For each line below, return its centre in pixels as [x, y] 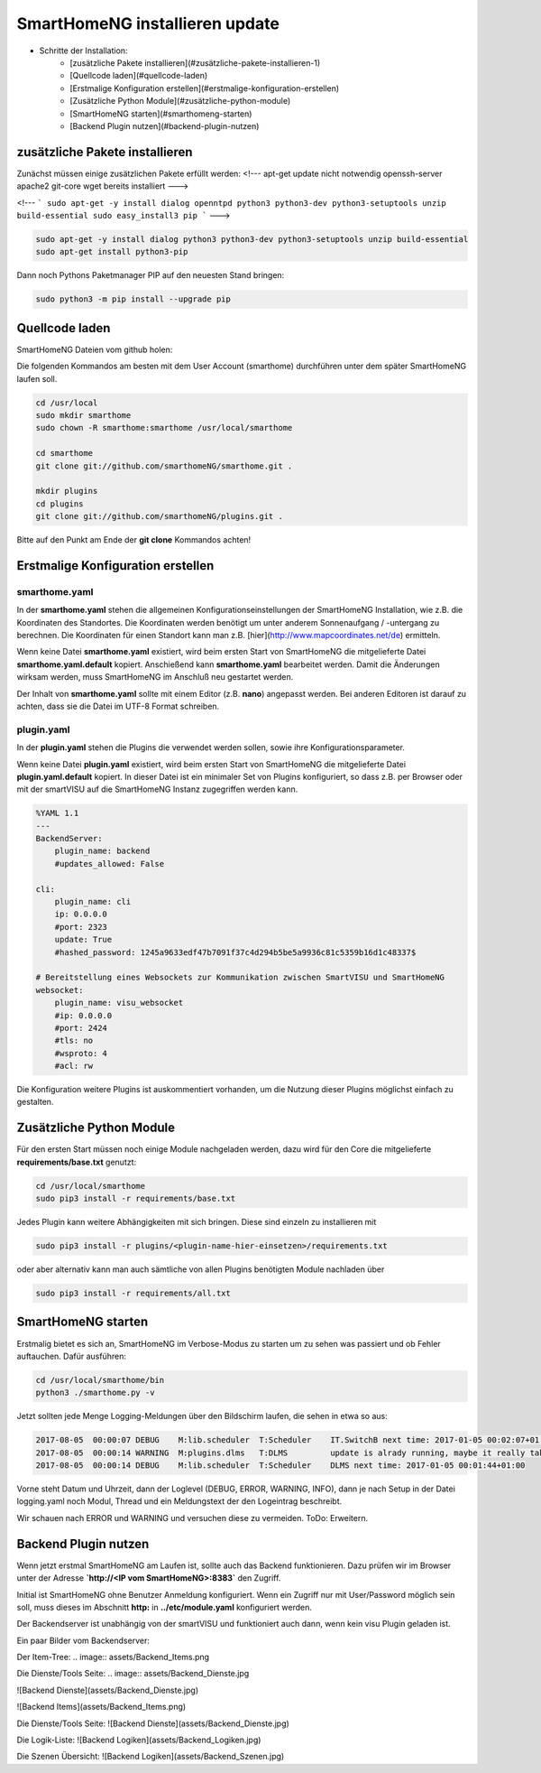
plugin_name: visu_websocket [119, 1003]
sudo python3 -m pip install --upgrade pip [133, 299]
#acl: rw [74, 1066]
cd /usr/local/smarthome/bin [100, 1380]
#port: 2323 [81, 927]
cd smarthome [64, 453]
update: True [83, 940]
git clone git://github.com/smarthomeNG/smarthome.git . [164, 466]
